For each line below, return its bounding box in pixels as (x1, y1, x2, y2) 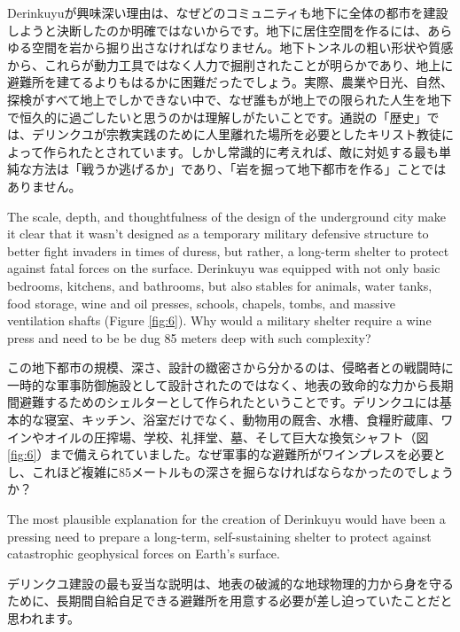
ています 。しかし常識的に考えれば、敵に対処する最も (129, 142, 440, 160)
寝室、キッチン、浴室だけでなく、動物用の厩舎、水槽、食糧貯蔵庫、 (43, 410, 441, 429)
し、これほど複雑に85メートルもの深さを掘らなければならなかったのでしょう (7, 462, 454, 480)
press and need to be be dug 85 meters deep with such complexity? (7, 328, 371, 347)
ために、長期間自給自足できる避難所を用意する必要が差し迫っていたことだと (7, 591, 453, 610)
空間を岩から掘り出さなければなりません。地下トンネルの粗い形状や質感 (31, 38, 454, 57)
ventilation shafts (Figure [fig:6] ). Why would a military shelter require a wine (7, 311, 432, 330)
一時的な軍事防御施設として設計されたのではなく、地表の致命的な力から (7, 375, 429, 394)
